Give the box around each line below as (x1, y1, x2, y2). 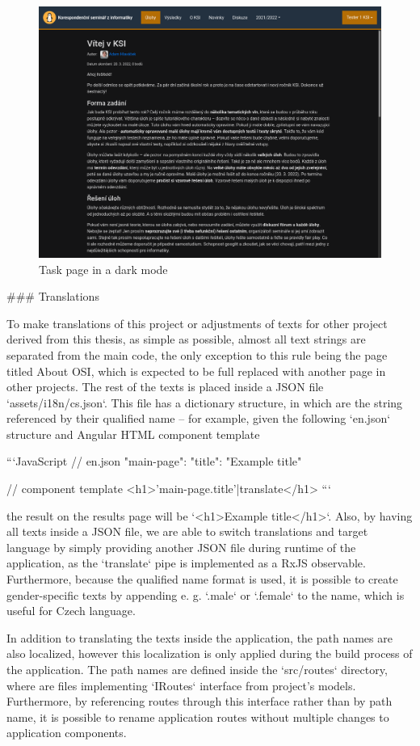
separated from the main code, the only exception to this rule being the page (6, 346, 388, 363)
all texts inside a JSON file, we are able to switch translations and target (6, 523, 368, 540)
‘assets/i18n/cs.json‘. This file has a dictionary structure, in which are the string (6, 394, 403, 411)
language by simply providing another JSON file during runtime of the (6, 538, 356, 555)
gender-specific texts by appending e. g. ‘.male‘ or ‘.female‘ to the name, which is (6, 586, 405, 603)
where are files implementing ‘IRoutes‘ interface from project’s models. (6, 676, 356, 693)
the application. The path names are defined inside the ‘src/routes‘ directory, (6, 661, 388, 678)
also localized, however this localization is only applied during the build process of (6, 645, 413, 662)
